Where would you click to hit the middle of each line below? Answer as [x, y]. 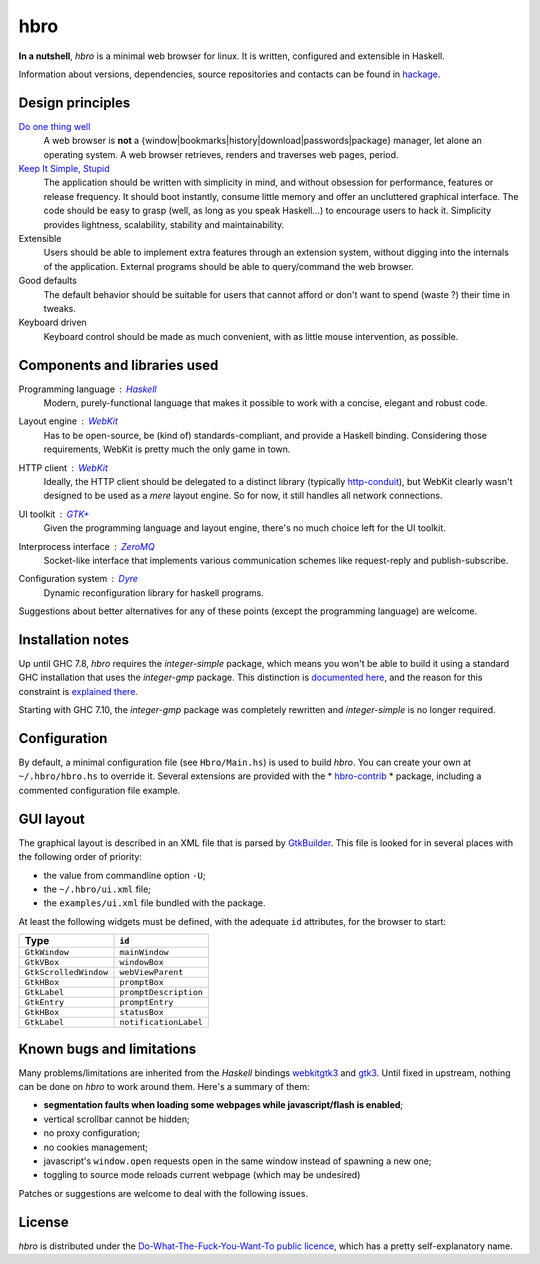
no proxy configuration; [91, 1133]
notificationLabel [161, 1022]
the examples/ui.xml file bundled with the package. [154, 903]
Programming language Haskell [87, 389]
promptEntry [146, 1002]
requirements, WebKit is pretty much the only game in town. [167, 449]
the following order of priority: [80, 857]
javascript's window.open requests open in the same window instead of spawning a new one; [237, 1161]
